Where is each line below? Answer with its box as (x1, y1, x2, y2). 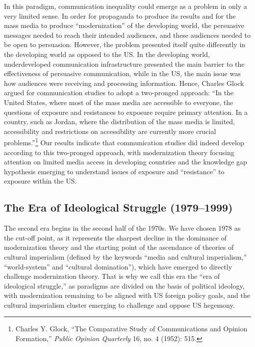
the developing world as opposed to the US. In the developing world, (4, 49, 210, 59)
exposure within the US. (4, 176, 77, 186)
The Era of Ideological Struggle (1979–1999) (4, 200, 233, 215)
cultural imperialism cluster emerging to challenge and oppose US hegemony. (4, 299, 235, 310)
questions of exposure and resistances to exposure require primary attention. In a (4, 107, 248, 117)
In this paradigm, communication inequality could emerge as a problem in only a (4, 1, 247, 11)
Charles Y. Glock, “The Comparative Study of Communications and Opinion (15, 323, 248, 334)
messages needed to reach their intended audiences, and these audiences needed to (4, 29, 251, 40)
